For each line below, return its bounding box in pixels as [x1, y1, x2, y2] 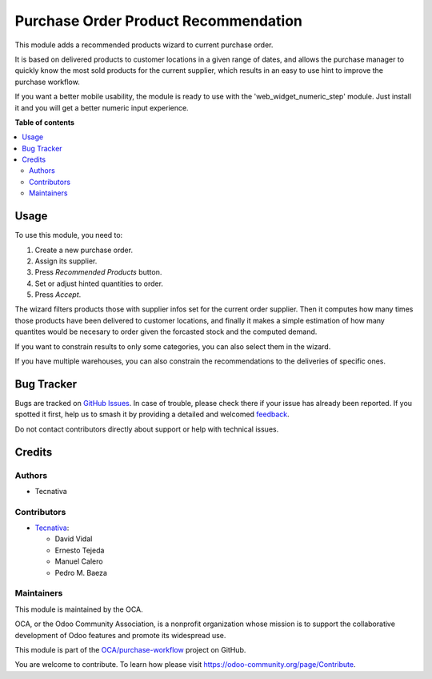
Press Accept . [34, 290, 82, 299]
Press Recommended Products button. [34, 267, 162, 277]
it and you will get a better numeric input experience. [14, 102, 189, 112]
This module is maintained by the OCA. [14, 605, 143, 614]
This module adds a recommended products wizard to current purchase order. [14, 40, 274, 50]
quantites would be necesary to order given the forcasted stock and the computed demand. [14, 327, 318, 336]
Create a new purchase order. [34, 245, 134, 255]
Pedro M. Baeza [54, 568, 108, 577]
